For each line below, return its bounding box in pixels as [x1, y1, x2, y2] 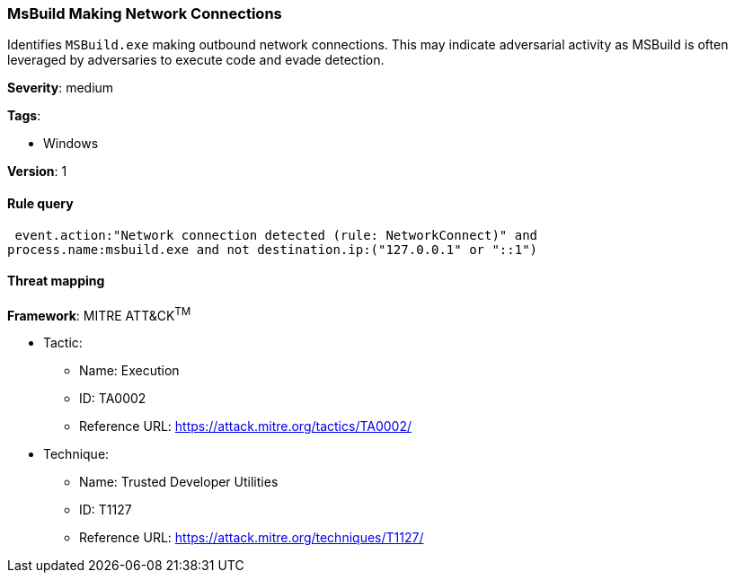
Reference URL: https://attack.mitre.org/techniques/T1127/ [79, 530, 424, 546]
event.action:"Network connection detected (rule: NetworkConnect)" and [14, 227, 538, 242]
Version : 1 [7, 163, 67, 180]
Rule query [7, 195, 74, 211]
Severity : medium [7, 80, 114, 96]
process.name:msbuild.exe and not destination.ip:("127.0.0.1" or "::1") [7, 242, 538, 257]
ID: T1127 [79, 502, 132, 518]
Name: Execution [79, 363, 180, 379]
